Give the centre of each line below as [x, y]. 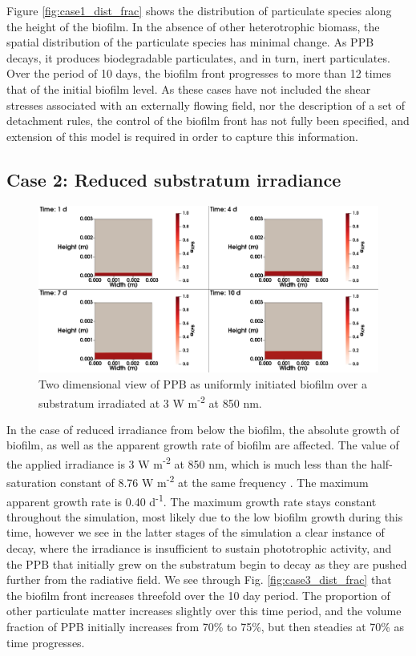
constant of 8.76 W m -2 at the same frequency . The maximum [214, 481]
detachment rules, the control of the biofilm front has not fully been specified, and [208, 121]
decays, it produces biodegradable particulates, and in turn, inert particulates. [198, 57]
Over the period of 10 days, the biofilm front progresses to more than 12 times [199, 73]
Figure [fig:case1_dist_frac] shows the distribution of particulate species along [199, 10]
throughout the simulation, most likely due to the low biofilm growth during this [205, 516]
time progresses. [46, 642]
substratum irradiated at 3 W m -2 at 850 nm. [150, 401]
